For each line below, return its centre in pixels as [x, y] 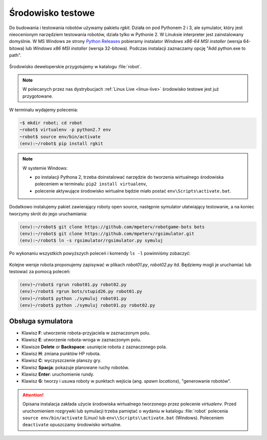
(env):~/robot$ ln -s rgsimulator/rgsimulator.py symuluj [91, 240]
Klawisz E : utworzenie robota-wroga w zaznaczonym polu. [81, 340]
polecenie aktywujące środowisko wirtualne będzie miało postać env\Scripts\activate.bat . [133, 191]
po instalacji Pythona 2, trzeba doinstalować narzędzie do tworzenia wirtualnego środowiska [129, 177]
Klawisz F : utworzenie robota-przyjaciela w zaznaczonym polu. [86, 333]
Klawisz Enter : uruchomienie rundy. [58, 374]
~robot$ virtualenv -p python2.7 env [65, 130]
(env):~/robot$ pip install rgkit [61, 144]
